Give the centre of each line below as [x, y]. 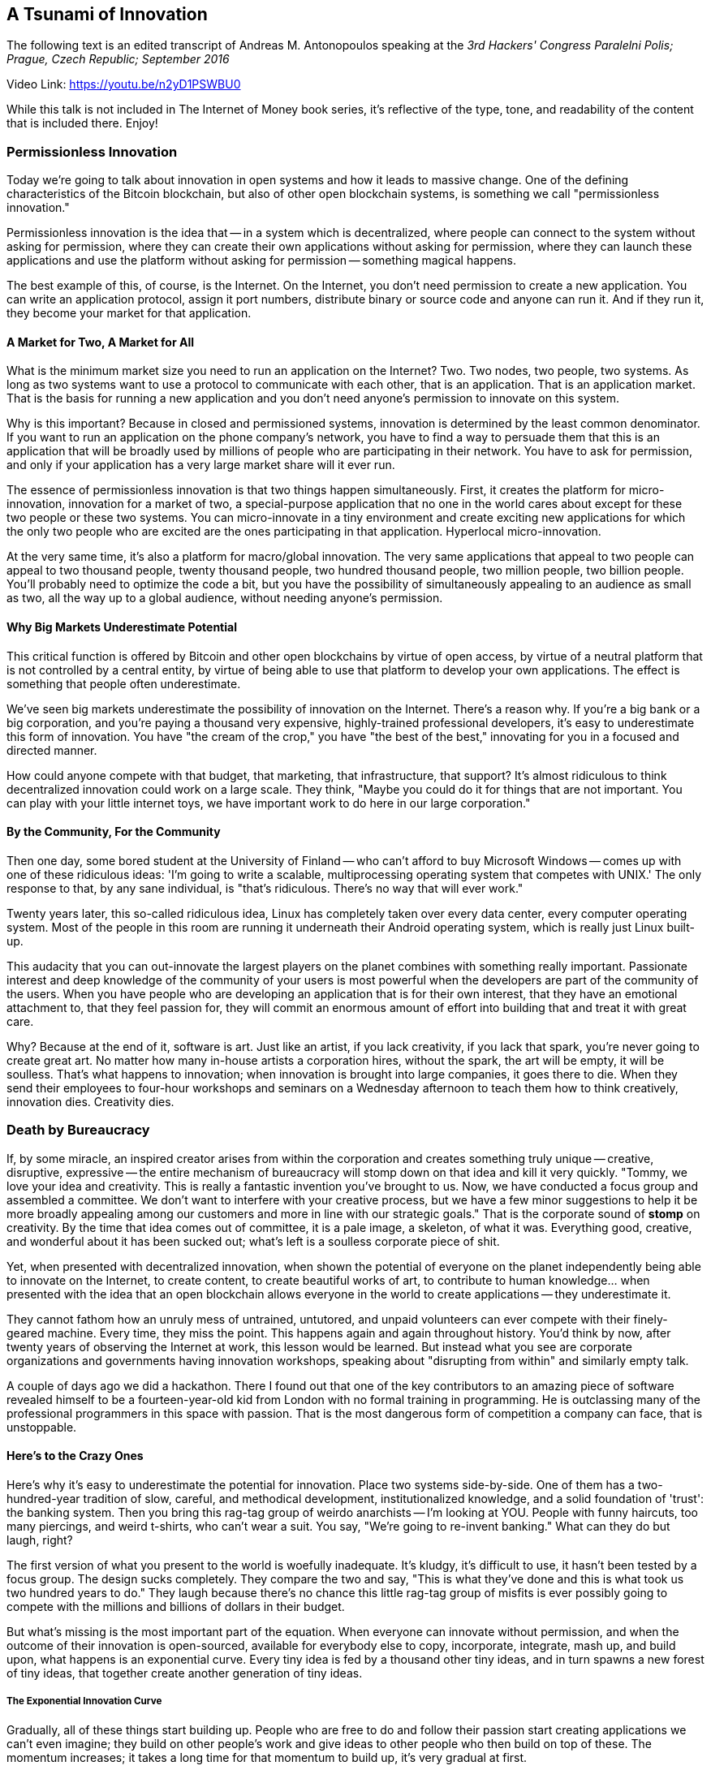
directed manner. [52, 750]
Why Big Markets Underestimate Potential [122, 627]
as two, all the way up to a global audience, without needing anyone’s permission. [225, 598]
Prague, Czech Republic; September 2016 [118, 59]
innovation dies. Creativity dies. [90, 1101]
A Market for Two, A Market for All [101, 342]
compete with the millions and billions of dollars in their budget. [176, 1606]
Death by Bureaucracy [78, 1130]
